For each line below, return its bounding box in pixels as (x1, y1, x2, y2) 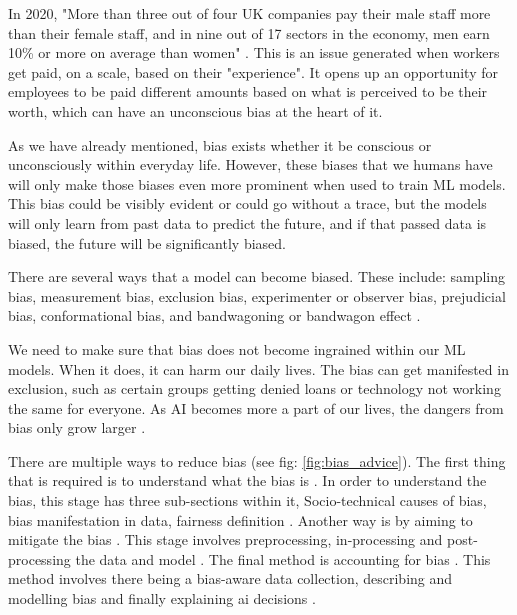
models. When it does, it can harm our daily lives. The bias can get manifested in (8, 358, 509, 379)
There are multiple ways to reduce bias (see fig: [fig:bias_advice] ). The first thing (8, 450, 506, 471)
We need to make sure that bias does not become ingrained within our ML (8, 338, 466, 359)
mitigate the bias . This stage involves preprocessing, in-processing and (8, 529, 443, 550)
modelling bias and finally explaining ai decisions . (8, 588, 316, 609)
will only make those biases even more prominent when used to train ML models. (8, 173, 506, 194)
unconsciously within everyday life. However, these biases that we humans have (8, 154, 493, 175)
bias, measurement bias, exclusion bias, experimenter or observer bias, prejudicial (8, 285, 506, 306)
